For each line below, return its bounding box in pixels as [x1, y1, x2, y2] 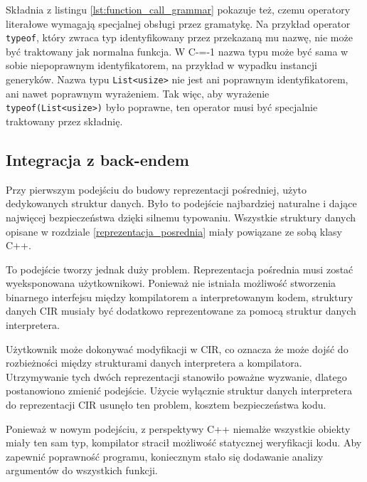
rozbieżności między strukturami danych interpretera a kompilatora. [6, 355, 302, 370]
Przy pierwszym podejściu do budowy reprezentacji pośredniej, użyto [6, 182, 307, 197]
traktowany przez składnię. [6, 113, 123, 128]
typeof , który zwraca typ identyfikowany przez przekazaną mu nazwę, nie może [6, 30, 353, 45]
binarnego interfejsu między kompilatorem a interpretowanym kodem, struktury [6, 289, 353, 304]
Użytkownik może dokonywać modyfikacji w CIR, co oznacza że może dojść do [6, 341, 349, 356]
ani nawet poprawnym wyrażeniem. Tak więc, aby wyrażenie [6, 85, 270, 100]
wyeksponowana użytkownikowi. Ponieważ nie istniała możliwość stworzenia [6, 276, 336, 290]
